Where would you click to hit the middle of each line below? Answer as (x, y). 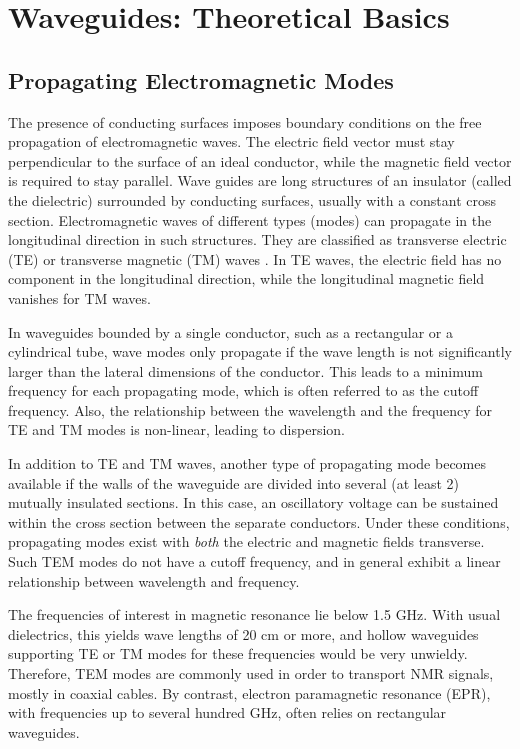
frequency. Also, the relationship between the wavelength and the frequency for (250, 409)
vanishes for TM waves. (79, 297)
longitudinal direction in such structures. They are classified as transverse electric (257, 239)
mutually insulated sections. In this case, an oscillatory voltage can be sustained (253, 502)
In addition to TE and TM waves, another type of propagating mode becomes (247, 463)
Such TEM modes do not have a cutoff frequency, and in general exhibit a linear (254, 561)
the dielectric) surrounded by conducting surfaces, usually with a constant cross (252, 199)
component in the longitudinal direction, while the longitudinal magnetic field (246, 278)
